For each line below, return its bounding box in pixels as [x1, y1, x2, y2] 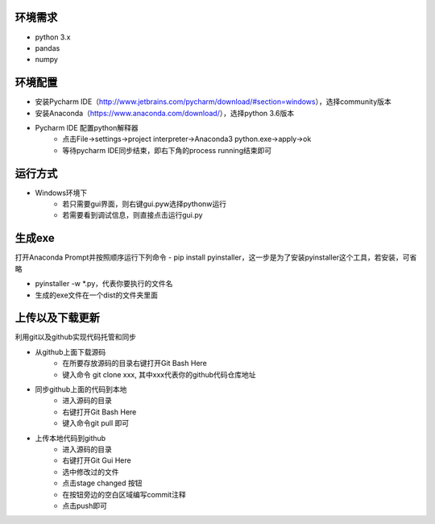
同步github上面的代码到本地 [35, 385, 127, 394]
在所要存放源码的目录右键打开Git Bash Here [62, 359, 207, 368]
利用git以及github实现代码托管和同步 [14, 332, 137, 342]
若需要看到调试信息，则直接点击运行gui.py [62, 210, 203, 220]
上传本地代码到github [35, 433, 106, 443]
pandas [35, 43, 60, 52]
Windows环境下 [35, 188, 88, 198]
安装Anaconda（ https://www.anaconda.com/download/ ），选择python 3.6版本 [35, 108, 294, 118]
